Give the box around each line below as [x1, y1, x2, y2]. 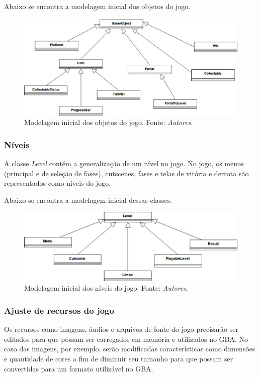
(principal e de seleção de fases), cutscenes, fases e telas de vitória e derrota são [4, 168, 249, 178]
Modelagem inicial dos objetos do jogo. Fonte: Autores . [24, 117, 193, 128]
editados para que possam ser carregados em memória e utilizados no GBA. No [4, 333, 248, 344]
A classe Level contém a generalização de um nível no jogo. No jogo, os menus [4, 158, 244, 168]
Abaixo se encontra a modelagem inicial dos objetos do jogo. [4, 1, 191, 11]
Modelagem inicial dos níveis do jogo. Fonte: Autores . [24, 283, 188, 293]
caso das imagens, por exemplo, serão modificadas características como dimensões [4, 343, 255, 354]
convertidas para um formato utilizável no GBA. [4, 363, 153, 373]
